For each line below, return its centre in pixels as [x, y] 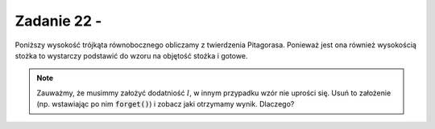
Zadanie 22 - [58, 21]
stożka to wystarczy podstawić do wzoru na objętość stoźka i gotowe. [131, 55]
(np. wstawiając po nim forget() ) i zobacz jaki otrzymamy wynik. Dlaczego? [166, 104]
